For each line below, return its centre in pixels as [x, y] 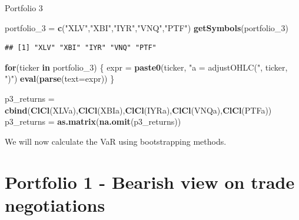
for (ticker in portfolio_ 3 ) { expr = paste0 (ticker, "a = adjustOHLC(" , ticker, [146, 67]
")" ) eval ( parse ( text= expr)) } [60, 79]
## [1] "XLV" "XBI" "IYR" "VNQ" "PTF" [81, 48]
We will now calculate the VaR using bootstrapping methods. [116, 141]
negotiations [55, 204]
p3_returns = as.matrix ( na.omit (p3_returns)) [93, 121]
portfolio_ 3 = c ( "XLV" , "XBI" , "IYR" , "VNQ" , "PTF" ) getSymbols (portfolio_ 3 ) [147, 27]
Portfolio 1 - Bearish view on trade [150, 181]
